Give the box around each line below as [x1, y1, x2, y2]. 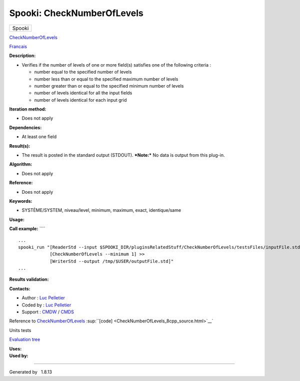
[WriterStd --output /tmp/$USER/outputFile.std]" [49, 258, 174, 264]
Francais [9, 43, 27, 50]
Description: [9, 53, 36, 59]
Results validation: [9, 276, 49, 282]
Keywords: [9, 198, 32, 204]
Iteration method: [9, 106, 46, 112]
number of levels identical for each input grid [34, 97, 127, 103]
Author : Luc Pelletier [21, 295, 65, 301]
